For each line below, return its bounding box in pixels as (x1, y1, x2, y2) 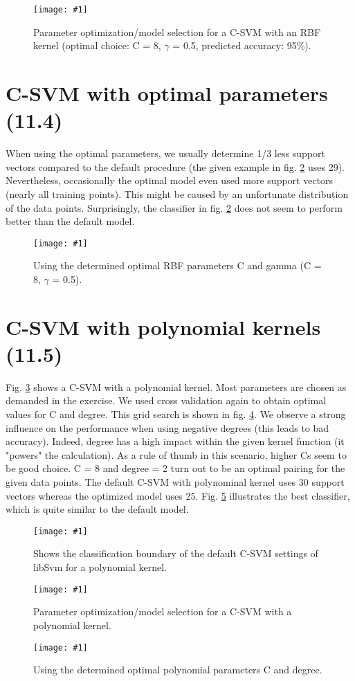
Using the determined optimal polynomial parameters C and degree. (33, 662, 322, 677)
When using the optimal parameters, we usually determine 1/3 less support (6, 146, 325, 161)
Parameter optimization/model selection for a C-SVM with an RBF (33, 24, 321, 39)
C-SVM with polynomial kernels (6, 312, 321, 340)
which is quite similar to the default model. (6, 502, 189, 516)
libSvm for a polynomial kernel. (33, 560, 167, 574)
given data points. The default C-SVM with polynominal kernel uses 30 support (6, 475, 345, 489)
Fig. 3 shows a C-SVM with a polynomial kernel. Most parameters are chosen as (6, 379, 347, 394)
